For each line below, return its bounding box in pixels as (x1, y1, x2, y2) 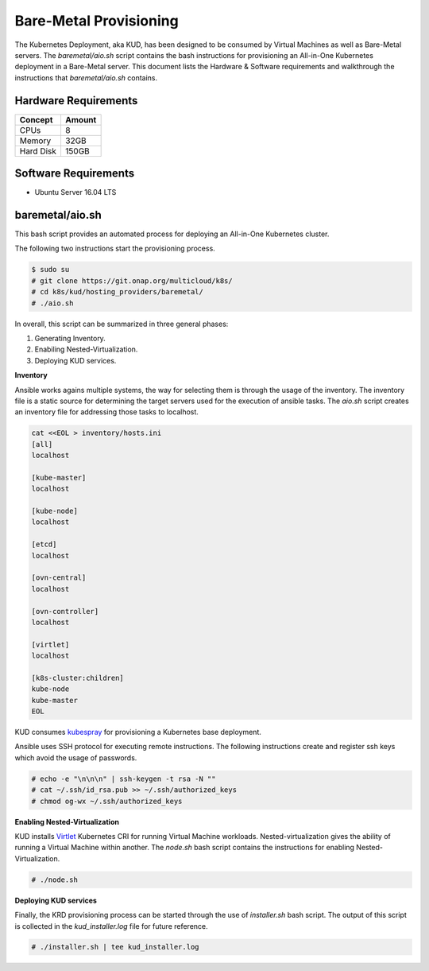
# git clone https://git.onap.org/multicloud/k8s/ (31, 276, 234, 285)
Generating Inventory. (34, 333, 106, 343)
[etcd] (31, 540, 57, 549)
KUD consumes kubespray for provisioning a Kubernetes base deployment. (14, 728, 261, 737)
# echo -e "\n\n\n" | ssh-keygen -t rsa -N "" (31, 774, 216, 783)
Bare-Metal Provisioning (14, 12, 179, 29)
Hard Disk (19, 146, 57, 157)
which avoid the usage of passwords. (14, 752, 137, 763)
